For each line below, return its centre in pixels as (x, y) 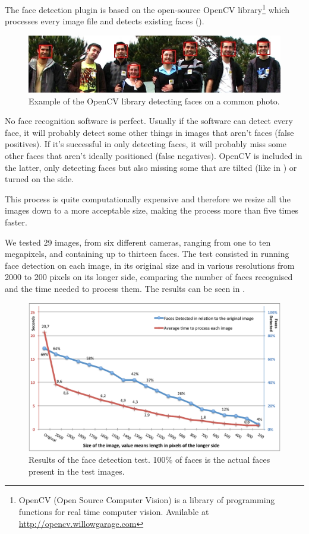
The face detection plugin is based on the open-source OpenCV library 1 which (147, 9)
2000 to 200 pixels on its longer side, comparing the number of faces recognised (149, 277)
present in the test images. (77, 471)
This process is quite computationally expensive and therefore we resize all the (148, 198)
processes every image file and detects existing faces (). (105, 21)
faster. (16, 222)
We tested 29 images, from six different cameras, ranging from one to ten (138, 242)
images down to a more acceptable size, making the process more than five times (152, 210)
